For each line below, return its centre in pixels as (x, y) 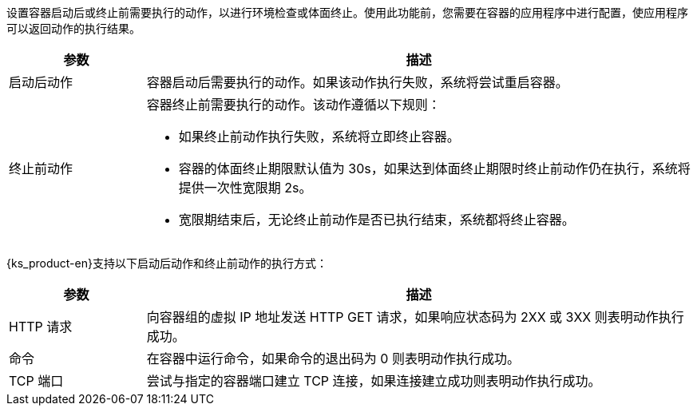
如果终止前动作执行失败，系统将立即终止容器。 (319, 137)
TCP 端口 (36, 381)
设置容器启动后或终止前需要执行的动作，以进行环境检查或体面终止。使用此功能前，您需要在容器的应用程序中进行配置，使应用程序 (347, 12)
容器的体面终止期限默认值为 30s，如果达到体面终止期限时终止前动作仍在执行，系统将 (434, 168)
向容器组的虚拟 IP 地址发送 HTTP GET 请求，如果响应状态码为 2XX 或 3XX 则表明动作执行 (415, 317)
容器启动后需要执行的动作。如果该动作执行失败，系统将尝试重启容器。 (357, 82)
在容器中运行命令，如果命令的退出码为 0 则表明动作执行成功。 (333, 359)
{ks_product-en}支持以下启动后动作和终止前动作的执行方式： (167, 263)
